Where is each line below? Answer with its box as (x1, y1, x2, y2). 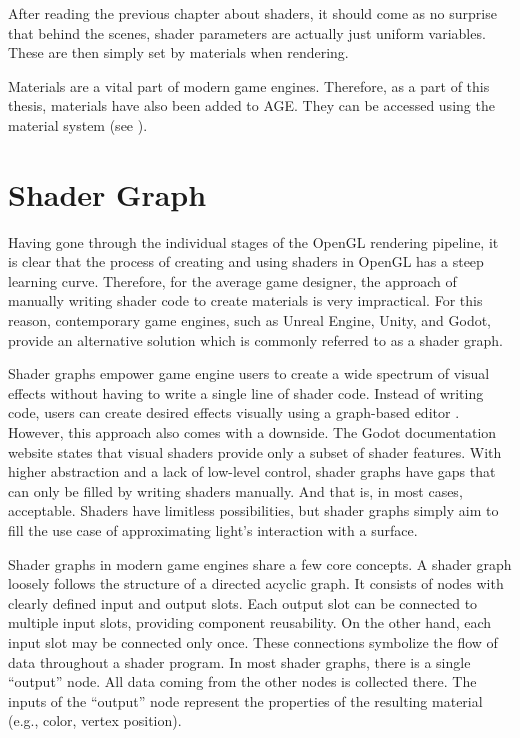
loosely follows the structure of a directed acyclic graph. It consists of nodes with (8, 573, 504, 594)
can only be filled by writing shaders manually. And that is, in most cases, (8, 480, 463, 501)
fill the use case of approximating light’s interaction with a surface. (8, 520, 418, 540)
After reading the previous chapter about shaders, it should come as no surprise (8, 3, 497, 23)
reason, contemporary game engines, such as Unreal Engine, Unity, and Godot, (8, 310, 491, 331)
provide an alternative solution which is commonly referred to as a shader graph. (8, 329, 503, 350)
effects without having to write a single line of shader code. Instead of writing (8, 382, 484, 403)
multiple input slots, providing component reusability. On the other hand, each (8, 612, 492, 633)
